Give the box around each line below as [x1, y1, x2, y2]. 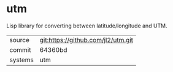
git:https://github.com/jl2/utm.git [39, 35, 134, 44]
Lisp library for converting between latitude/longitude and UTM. [6, 22, 167, 29]
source [9, 35, 29, 44]
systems [9, 56, 34, 64]
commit [9, 45, 31, 54]
